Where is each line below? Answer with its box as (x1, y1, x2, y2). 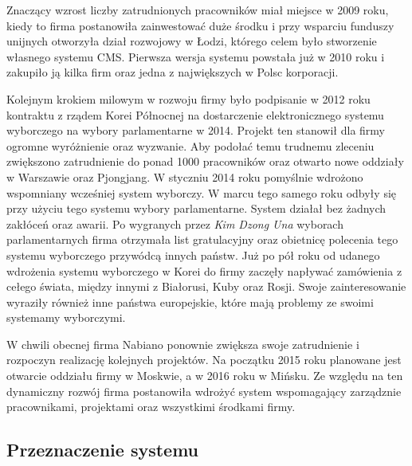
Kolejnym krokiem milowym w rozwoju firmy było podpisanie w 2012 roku (6, 90, 371, 107)
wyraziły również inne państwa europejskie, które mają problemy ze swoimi (6, 293, 374, 310)
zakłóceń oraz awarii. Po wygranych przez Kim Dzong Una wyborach (6, 215, 343, 232)
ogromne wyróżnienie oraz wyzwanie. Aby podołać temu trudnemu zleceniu (6, 137, 375, 154)
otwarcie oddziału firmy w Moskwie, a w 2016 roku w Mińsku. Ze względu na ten (6, 367, 403, 384)
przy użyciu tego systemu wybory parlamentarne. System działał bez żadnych (6, 200, 386, 217)
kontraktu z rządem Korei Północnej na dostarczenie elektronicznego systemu (6, 106, 384, 123)
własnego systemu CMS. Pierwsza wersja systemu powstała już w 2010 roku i (6, 48, 385, 65)
